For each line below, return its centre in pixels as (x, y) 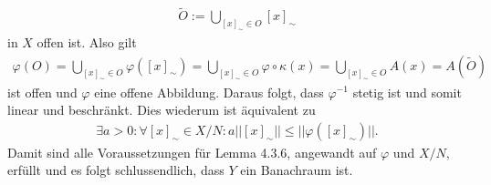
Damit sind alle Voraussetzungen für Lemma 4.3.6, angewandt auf (192, 152)
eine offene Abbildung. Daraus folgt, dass (209, 92)
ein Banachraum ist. (297, 170)
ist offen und (42, 92)
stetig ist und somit (407, 92)
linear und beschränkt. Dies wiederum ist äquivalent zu (162, 110)
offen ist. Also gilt (87, 42)
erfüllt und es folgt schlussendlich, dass (116, 170)
